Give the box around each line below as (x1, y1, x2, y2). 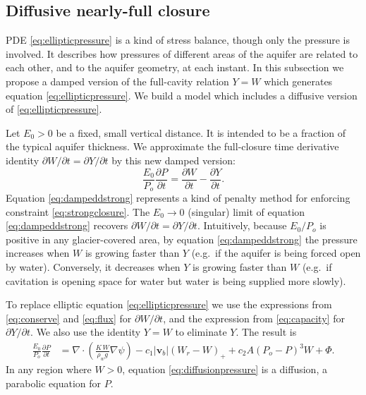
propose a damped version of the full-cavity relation (6, 73, 229, 88)
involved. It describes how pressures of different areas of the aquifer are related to (6, 46, 358, 61)
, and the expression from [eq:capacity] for (163, 310, 345, 325)
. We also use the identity (30, 324, 141, 339)
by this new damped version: (111, 152, 236, 167)
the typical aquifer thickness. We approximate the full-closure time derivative (6, 139, 339, 154)
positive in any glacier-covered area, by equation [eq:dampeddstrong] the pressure (6, 231, 358, 246)
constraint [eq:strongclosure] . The (6, 204, 150, 219)
